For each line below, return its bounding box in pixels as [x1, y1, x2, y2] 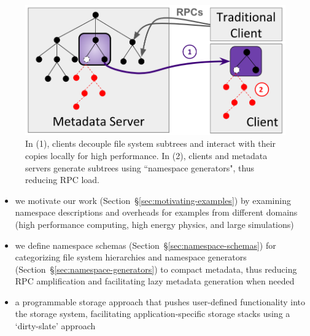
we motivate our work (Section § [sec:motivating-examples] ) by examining [15, 193, 291, 206]
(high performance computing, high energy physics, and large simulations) [15, 217, 294, 230]
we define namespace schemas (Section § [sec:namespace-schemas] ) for [15, 238, 276, 251]
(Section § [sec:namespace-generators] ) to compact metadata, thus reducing [15, 262, 297, 275]
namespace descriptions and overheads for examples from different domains [15, 206, 298, 219]
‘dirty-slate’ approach [15, 319, 96, 332]
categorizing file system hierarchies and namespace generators [15, 251, 247, 264]
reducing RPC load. [25, 173, 100, 186]
